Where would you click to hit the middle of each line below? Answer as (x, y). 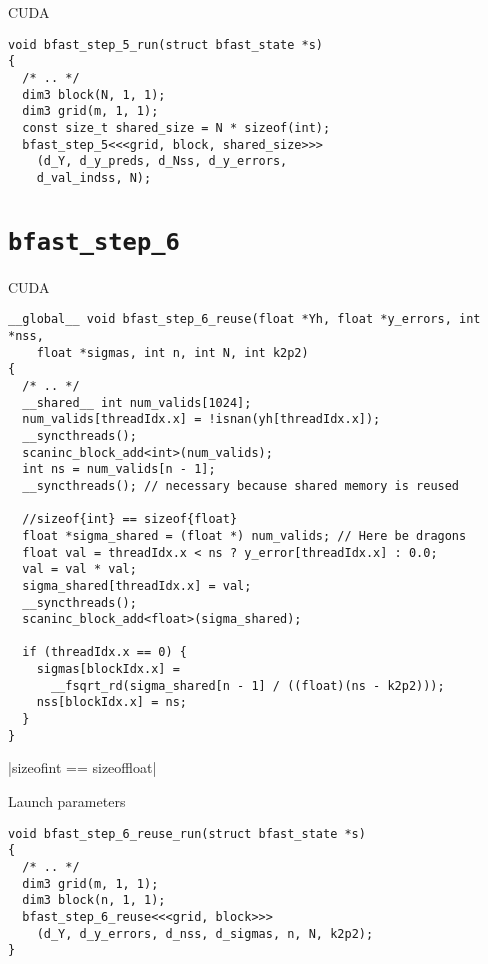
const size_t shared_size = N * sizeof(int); (176, 127)
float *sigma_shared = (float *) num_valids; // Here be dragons (244, 535)
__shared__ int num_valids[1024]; (137, 402)
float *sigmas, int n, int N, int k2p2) (172, 352)
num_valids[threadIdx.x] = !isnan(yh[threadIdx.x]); (201, 419)
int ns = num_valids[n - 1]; (119, 469)
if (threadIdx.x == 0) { (104, 652)
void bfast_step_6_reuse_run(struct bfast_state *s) (187, 833)
